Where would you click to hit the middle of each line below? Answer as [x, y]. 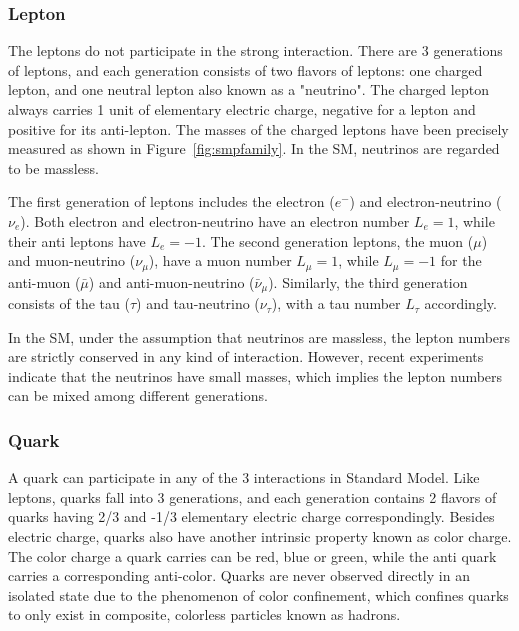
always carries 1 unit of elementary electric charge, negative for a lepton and [242, 109]
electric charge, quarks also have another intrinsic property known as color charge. [260, 536]
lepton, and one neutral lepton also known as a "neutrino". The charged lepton [248, 89]
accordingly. [460, 303]
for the [461, 260]
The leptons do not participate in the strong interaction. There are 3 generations [255, 50]
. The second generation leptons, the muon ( [337, 240]
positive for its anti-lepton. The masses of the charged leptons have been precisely [258, 128]
